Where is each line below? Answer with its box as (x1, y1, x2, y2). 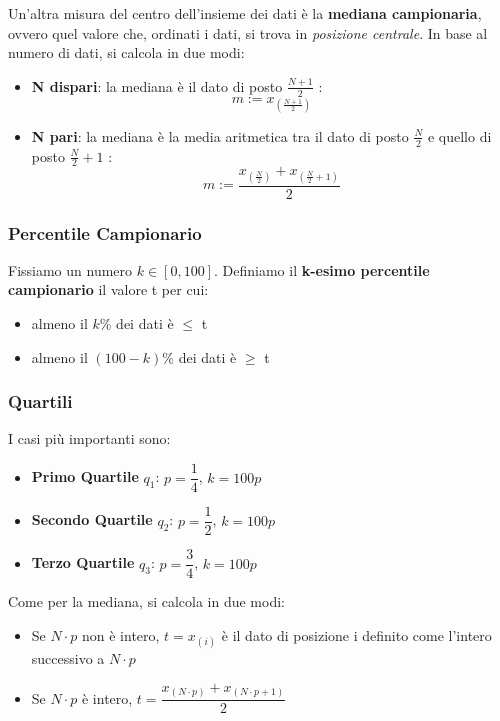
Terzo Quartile (31, 552, 135, 573)
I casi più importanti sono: (8, 428, 171, 449)
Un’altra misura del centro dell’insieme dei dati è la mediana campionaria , (8, 3, 482, 23)
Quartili (8, 389, 73, 414)
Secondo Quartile (31, 509, 153, 530)
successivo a (31, 648, 105, 669)
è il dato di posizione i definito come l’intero (221, 624, 492, 645)
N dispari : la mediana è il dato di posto (31, 75, 283, 96)
